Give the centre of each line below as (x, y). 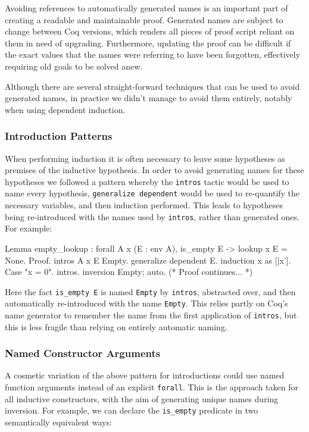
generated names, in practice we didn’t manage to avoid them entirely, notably (149, 98)
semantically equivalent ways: (58, 422)
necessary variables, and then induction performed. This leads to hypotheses (144, 205)
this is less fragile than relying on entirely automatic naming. (116, 326)
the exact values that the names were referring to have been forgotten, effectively (153, 54)
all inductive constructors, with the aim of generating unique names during (142, 398)
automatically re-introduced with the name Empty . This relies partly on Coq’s (146, 303)
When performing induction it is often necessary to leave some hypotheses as (145, 158)
